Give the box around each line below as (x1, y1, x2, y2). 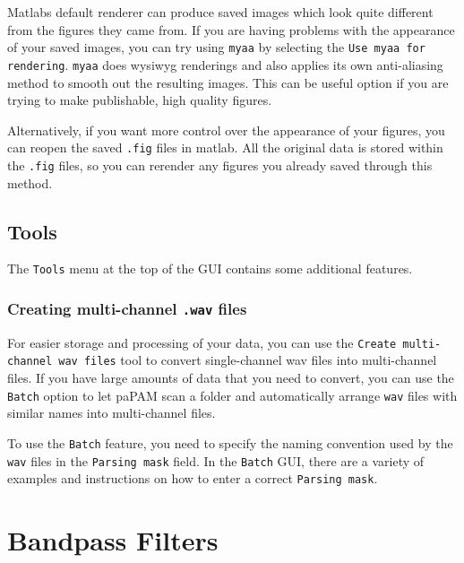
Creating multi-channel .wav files (7, 297, 247, 319)
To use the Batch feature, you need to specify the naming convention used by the (7, 433, 453, 452)
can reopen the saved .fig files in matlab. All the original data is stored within (7, 138, 443, 157)
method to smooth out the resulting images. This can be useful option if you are (7, 73, 449, 91)
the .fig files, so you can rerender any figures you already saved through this (7, 155, 433, 174)
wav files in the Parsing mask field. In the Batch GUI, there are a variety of (7, 451, 425, 470)
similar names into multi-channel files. (7, 403, 216, 422)
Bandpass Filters (7, 522, 219, 559)
